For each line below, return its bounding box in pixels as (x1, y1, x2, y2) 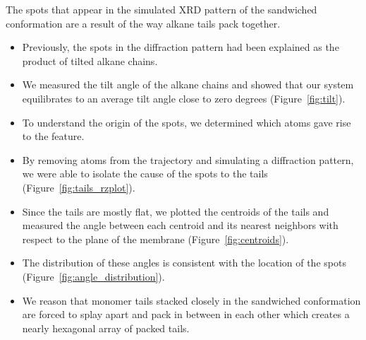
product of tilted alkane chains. (22, 53, 158, 68)
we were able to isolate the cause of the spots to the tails (22, 166, 268, 181)
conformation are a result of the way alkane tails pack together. (6, 16, 281, 30)
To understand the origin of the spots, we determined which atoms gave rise (22, 115, 351, 129)
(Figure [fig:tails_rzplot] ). (22, 180, 135, 194)
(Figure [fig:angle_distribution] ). (22, 269, 165, 283)
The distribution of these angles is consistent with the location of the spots (22, 255, 346, 270)
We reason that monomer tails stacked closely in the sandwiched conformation (22, 293, 361, 307)
